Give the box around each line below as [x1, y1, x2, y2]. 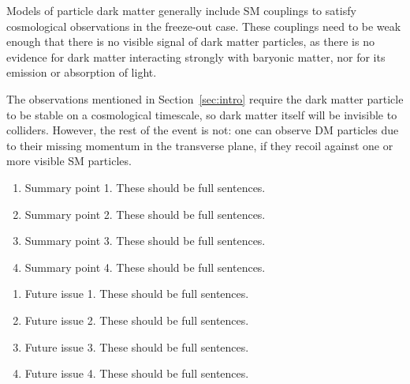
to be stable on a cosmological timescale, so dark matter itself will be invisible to [6, 106, 397, 122]
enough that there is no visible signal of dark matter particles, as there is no [6, 33, 375, 50]
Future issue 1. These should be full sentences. [24, 285, 249, 302]
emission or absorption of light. [6, 64, 157, 81]
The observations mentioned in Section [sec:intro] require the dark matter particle [6, 90, 404, 107]
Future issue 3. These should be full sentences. [24, 338, 249, 355]
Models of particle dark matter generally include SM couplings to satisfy [6, 2, 356, 18]
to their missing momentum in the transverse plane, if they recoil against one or [6, 137, 393, 153]
